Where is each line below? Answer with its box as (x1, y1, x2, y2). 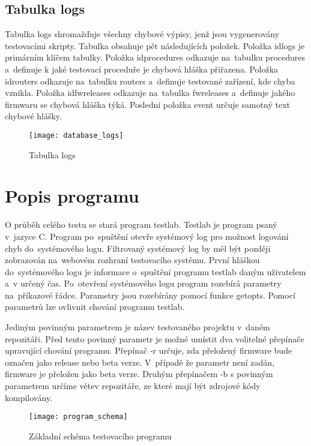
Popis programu (5, 183, 139, 208)
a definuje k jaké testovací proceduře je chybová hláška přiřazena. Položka (5, 62, 279, 75)
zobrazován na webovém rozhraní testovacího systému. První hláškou (5, 254, 260, 266)
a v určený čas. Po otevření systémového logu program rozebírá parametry (5, 277, 282, 290)
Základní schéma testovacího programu (29, 429, 172, 442)
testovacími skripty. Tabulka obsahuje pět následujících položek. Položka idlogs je (5, 39, 305, 52)
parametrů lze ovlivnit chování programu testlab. (5, 300, 185, 313)
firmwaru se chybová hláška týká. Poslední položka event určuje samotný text (5, 98, 291, 110)
